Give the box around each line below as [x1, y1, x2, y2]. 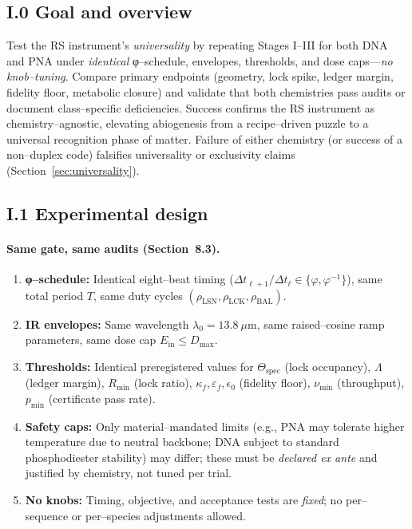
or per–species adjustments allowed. [71, 507, 246, 523]
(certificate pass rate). [48, 389, 156, 406]
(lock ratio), [133, 374, 192, 391]
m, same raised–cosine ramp [248, 315, 385, 332]
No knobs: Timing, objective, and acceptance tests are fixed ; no [25, 491, 343, 507]
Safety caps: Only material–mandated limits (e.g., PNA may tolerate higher [25, 417, 405, 434]
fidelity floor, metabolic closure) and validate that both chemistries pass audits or [6, 83, 406, 100]
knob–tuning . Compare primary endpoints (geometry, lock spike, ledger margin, [6, 68, 394, 85]
